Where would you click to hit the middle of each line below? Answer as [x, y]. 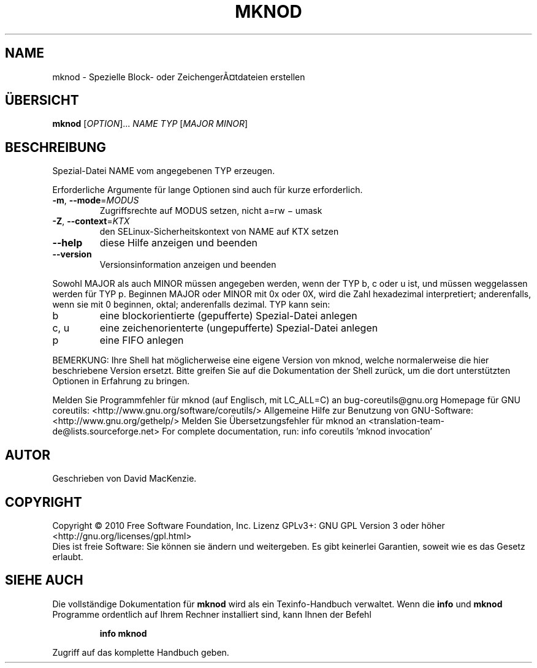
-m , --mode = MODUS [96, 200]
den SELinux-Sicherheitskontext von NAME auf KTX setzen [219, 232]
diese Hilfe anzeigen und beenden [179, 243]
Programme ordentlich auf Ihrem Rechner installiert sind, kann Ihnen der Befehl [212, 614]
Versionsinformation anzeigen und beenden [188, 265]
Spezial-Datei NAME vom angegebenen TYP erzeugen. [164, 171]
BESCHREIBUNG [56, 147]
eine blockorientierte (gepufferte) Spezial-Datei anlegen [228, 316]
